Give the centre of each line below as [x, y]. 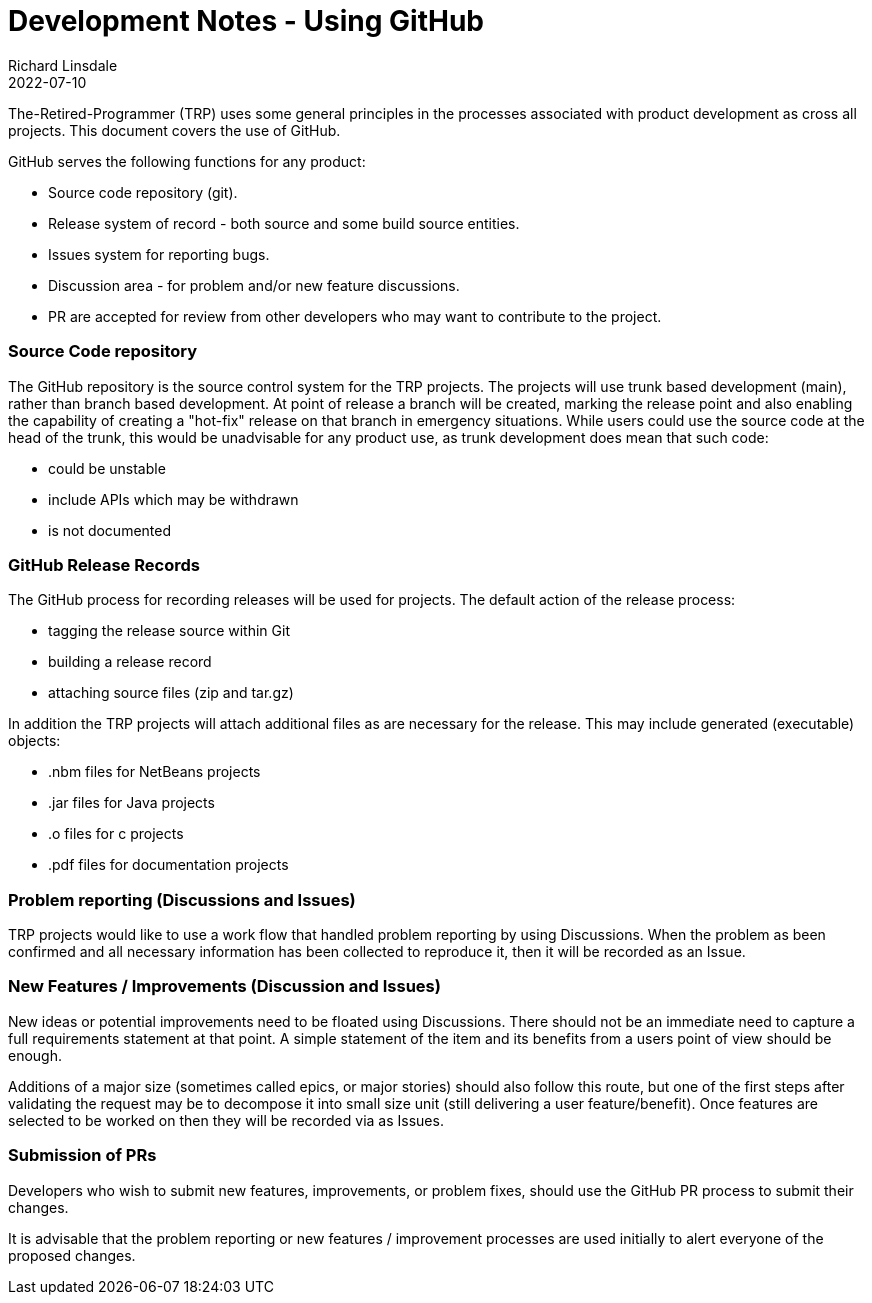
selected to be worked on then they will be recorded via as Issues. [226, 1120]
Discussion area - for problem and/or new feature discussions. [254, 285]
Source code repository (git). [143, 192]
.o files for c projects [116, 834]
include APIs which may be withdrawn [173, 499]
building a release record [130, 662]
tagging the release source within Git [169, 631]
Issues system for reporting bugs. [159, 254]
